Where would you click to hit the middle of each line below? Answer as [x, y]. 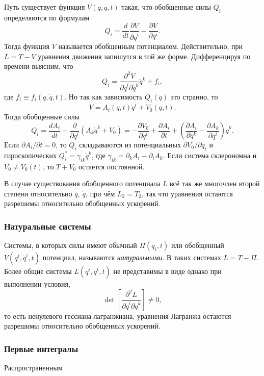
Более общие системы [38, 271]
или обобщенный [197, 245]
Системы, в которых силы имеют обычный [71, 245]
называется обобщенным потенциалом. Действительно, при [150, 46]
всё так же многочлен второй [215, 183]
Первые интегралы [41, 348]
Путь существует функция [45, 7]
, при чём [100, 193]
